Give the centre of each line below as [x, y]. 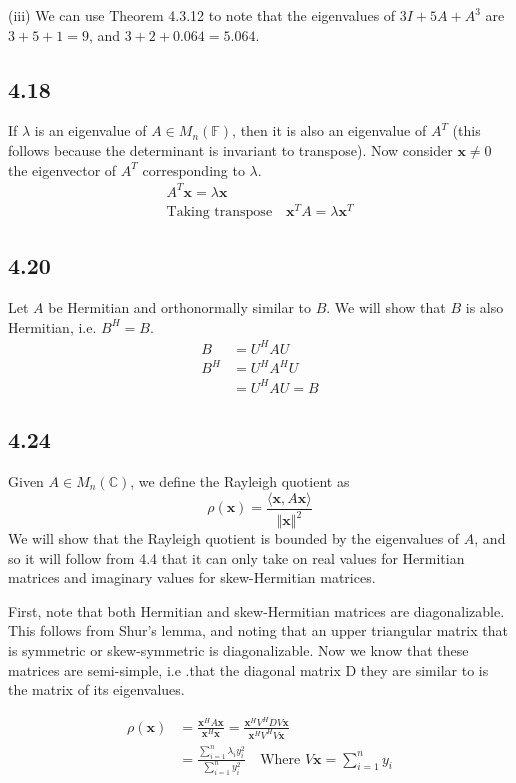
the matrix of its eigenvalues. [96, 689]
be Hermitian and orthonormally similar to [180, 307]
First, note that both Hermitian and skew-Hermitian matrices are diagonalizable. [256, 610]
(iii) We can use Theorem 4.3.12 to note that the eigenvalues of [202, 15]
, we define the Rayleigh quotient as [240, 481]
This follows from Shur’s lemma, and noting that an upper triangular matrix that [258, 630]
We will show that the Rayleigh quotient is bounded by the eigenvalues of [234, 538]
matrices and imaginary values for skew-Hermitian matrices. [192, 577]
